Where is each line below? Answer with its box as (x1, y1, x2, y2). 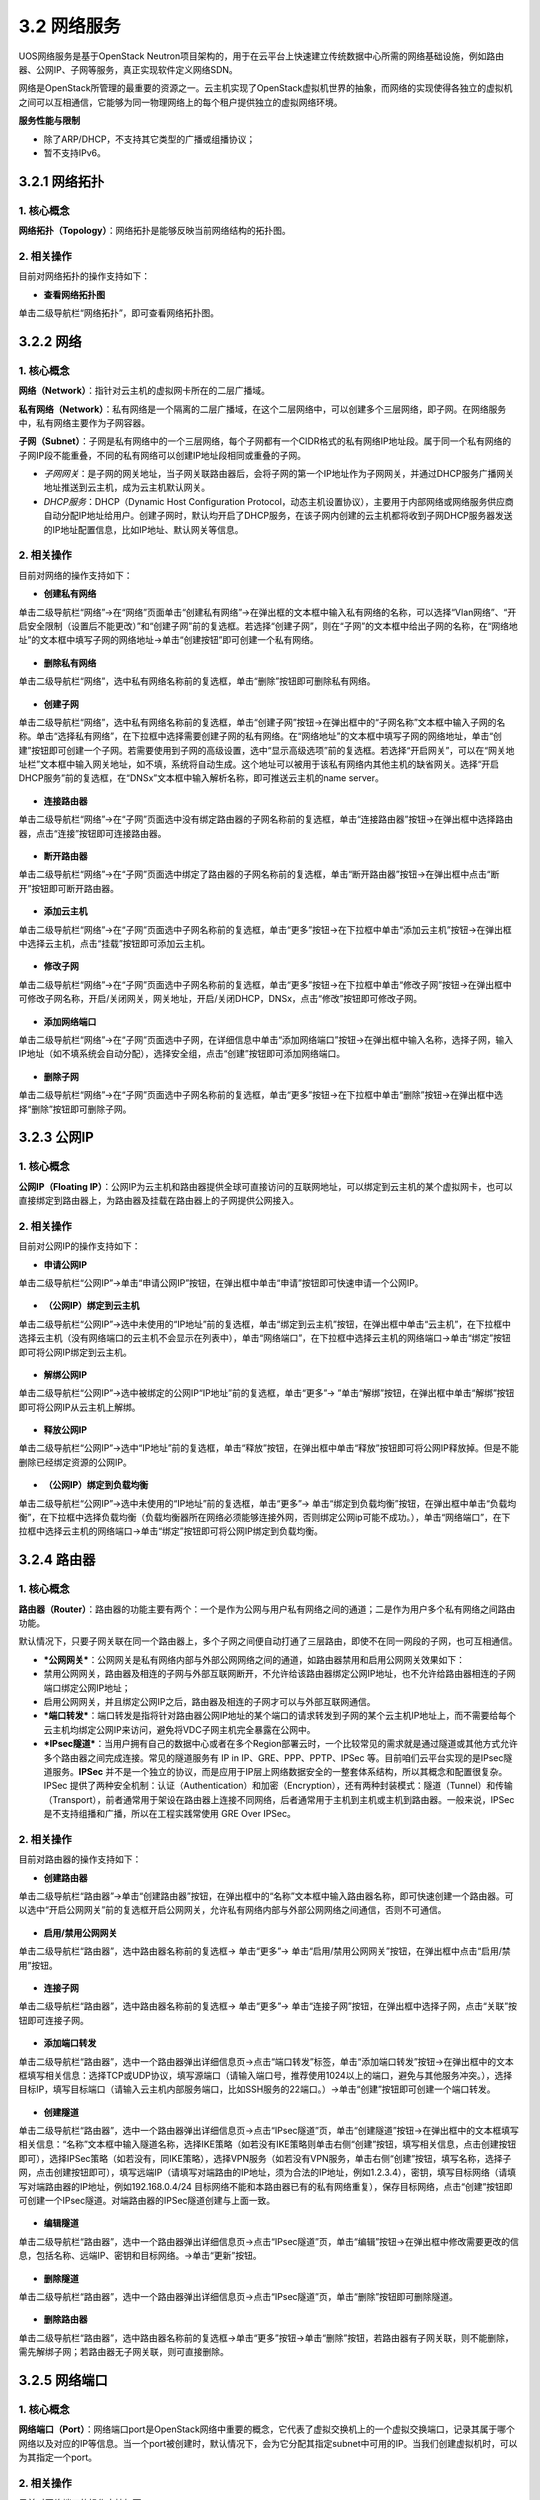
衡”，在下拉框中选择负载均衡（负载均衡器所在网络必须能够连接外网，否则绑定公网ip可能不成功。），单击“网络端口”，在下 (18, 1511, 511, 1524)
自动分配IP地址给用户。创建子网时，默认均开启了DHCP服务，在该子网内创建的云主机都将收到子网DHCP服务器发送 (43, 510, 514, 522)
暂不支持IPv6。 (43, 146, 107, 159)
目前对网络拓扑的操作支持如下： (18, 270, 150, 282)
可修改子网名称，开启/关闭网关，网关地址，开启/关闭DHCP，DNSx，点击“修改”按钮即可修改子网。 (18, 993, 423, 1005)
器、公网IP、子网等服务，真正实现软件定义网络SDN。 (18, 63, 239, 75)
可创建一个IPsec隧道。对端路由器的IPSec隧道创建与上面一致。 (18, 2195, 276, 2207)
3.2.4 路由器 (18, 1551, 96, 1569)
